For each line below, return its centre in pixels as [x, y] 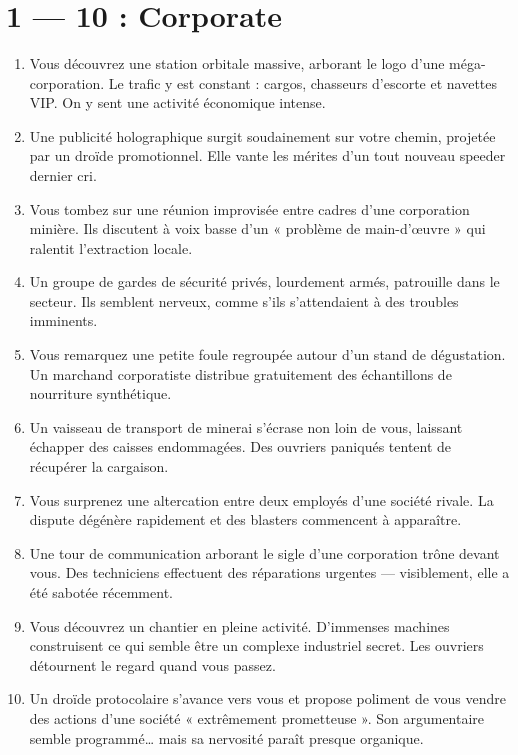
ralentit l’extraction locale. [111, 247]
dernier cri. [63, 174]
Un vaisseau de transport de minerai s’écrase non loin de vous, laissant [246, 426]
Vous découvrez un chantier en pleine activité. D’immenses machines [239, 625]
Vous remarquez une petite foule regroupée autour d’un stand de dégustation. [267, 354]
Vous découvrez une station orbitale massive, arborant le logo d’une [237, 62]
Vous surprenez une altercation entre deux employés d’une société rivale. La [261, 499]
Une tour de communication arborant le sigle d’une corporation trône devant [264, 552]
